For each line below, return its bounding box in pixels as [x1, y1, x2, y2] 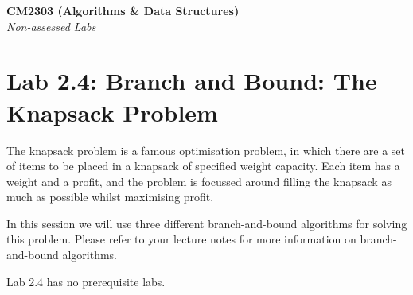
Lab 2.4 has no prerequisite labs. [6, 273, 166, 289]
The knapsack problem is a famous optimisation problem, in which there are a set [6, 142, 406, 158]
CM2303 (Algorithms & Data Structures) [6, 2, 240, 18]
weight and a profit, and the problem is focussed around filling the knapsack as [6, 173, 392, 189]
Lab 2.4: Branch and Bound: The [6, 64, 377, 97]
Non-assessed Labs [6, 17, 96, 34]
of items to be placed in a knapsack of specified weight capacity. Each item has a [6, 157, 400, 174]
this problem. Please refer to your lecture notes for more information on [6, 231, 357, 247]
